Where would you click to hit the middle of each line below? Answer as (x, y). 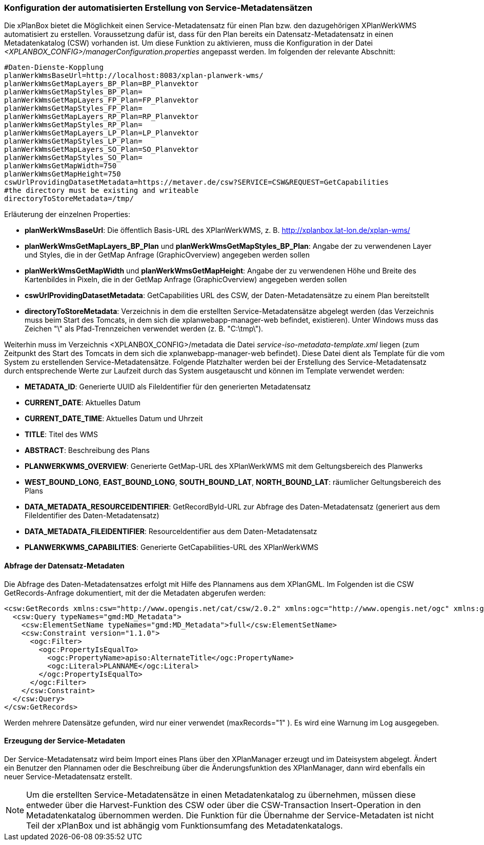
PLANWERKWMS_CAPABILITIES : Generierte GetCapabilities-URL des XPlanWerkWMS (172, 547)
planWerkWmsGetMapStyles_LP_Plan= (73, 141)
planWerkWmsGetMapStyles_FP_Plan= (73, 109)
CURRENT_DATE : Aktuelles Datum (83, 403)
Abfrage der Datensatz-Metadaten (64, 565)
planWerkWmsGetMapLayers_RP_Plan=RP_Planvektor (102, 117)
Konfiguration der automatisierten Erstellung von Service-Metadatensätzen (158, 8)
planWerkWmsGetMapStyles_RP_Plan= (73, 125)
